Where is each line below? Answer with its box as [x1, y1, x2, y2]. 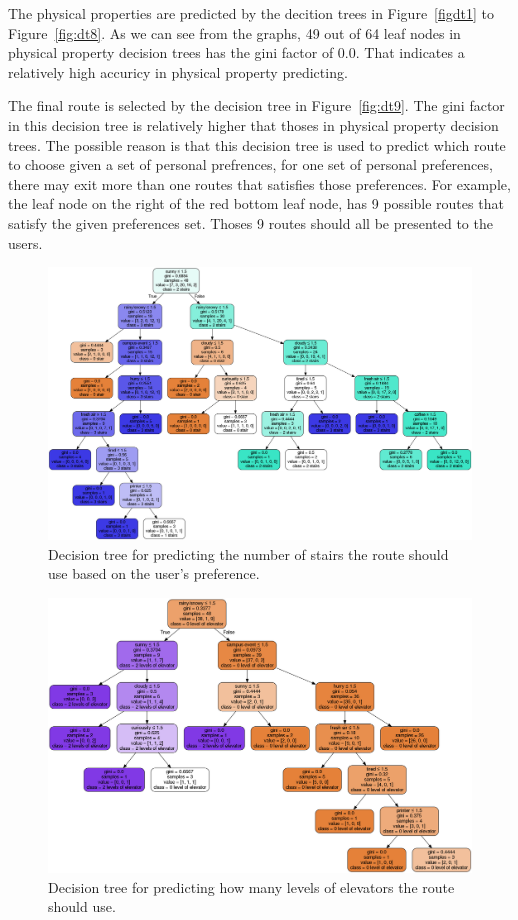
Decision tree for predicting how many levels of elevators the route [48, 876, 455, 897]
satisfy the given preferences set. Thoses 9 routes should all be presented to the [8, 212, 493, 233]
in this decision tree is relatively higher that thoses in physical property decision [8, 114, 499, 135]
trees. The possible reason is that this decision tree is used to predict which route [8, 134, 506, 155]
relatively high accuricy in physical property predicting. [8, 61, 348, 82]
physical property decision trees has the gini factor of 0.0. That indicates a [8, 42, 465, 63]
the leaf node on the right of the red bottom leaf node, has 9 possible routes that [8, 193, 504, 214]
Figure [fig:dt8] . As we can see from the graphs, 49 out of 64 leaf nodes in [8, 22, 461, 43]
